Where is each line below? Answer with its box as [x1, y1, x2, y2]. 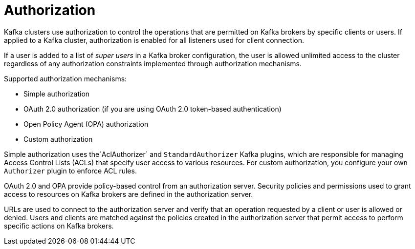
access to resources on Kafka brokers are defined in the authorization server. [4, 190, 253, 198]
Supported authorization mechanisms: [4, 74, 127, 83]
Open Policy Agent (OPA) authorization [23, 119, 149, 128]
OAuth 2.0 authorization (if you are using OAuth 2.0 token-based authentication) [23, 104, 282, 113]
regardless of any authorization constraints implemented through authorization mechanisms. [4, 59, 302, 68]
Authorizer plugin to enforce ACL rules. [4, 166, 137, 175]
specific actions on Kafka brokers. [4, 221, 114, 230]
